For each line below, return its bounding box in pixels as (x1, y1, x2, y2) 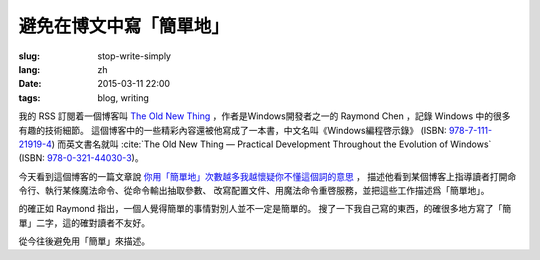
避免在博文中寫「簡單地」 (18, 15, 230, 37)
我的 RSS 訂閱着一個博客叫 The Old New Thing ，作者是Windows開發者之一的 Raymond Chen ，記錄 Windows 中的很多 (18, 110, 511, 122)
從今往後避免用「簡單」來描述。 (18, 235, 150, 247)
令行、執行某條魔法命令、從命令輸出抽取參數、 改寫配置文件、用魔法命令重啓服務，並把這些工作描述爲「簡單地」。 (18, 185, 490, 197)
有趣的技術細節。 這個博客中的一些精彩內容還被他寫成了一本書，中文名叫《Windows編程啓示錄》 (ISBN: (18, 124, 447, 136)
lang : (18, 63, 41, 75)
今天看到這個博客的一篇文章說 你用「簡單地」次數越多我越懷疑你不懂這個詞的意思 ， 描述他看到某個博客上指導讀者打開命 (18, 170, 517, 182)
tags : (18, 91, 41, 104)
